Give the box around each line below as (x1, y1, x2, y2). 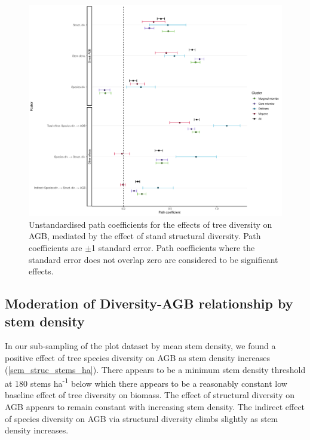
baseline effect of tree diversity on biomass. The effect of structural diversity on (5, 389, 295, 401)
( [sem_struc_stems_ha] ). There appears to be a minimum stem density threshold (5, 363, 306, 375)
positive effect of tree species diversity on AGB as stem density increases (5, 351, 270, 363)
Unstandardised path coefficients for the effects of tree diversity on (29, 218, 272, 230)
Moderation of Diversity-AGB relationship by (5, 294, 293, 313)
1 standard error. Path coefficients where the (91, 241, 255, 253)
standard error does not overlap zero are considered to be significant (29, 253, 278, 265)
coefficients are (29, 241, 82, 253)
